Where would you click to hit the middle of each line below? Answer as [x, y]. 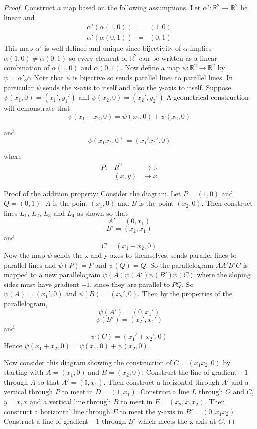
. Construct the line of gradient [189, 372]
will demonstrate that [37, 108]
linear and [19, 17]
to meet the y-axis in [152, 411]
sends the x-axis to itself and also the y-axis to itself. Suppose [137, 87]
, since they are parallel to [130, 284]
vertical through [29, 391]
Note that [49, 77]
